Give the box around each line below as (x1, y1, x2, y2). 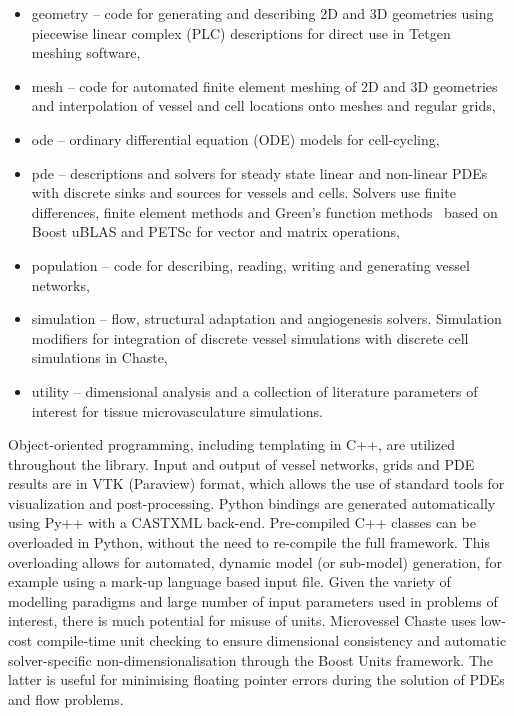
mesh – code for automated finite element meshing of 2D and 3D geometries (31, 75, 498, 96)
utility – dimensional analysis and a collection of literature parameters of (31, 380, 478, 401)
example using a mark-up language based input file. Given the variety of (8, 571, 451, 592)
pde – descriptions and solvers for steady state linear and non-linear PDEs (31, 162, 488, 183)
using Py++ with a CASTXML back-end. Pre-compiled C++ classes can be (8, 512, 476, 533)
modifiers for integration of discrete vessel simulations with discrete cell (31, 327, 469, 348)
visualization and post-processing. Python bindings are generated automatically (8, 492, 496, 513)
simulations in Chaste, (31, 347, 168, 368)
